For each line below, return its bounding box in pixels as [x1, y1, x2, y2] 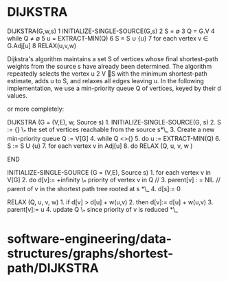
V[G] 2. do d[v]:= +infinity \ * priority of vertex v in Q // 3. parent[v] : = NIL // [7, 175, 221, 186]
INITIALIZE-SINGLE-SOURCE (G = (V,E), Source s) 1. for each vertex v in [7, 168, 211, 176]
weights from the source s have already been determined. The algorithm [7, 62, 212, 70]
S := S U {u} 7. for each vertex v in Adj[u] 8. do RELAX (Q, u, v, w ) [7, 142, 193, 150]
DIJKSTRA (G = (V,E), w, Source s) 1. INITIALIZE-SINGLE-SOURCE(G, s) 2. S [7, 118, 222, 126]
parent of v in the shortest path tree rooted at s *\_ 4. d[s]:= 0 [7, 184, 181, 193]
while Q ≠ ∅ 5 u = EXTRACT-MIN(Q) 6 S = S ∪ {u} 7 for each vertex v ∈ [7, 34, 209, 42]
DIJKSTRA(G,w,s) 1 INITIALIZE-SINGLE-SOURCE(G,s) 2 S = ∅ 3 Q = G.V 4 [7, 27, 215, 35]
